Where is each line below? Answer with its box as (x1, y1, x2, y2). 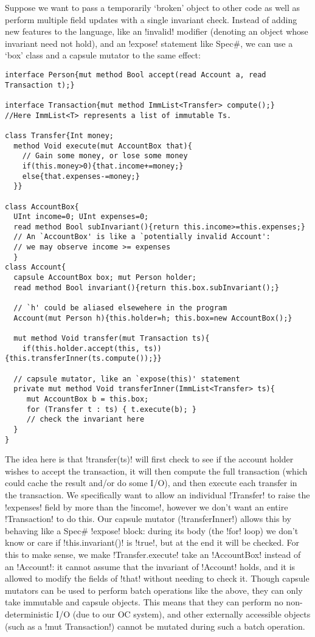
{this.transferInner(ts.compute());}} (5, 354, 162, 363)
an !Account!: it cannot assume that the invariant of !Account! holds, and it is (5, 560, 296, 573)
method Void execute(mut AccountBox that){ (13, 141, 192, 150)
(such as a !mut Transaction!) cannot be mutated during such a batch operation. (5, 619, 305, 632)
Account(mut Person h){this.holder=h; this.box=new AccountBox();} (13, 313, 292, 322)
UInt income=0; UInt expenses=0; (13, 212, 149, 221)
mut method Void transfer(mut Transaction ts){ (13, 334, 210, 343)
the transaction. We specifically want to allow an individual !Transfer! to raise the (5, 489, 310, 501)
